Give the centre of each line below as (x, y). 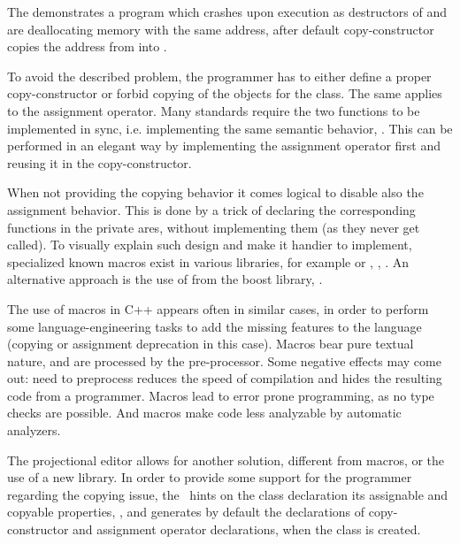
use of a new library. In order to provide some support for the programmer (210, 477)
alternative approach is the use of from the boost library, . (165, 279)
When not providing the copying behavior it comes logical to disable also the (215, 192)
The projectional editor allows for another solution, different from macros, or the (226, 460)
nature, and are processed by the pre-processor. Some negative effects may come (224, 360)
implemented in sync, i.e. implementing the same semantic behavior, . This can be (230, 128)
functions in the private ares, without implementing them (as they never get (214, 227)
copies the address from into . (87, 46)
